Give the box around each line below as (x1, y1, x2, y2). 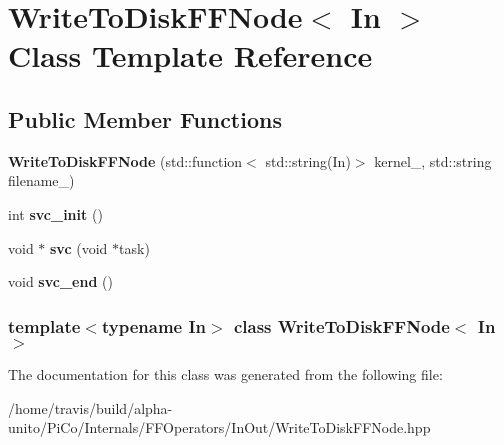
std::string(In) (265, 150, 351, 171)
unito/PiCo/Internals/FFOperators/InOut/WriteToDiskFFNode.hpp (8, 417, 431, 438)
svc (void (50, 237, 108, 258)
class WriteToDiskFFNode (233, 313, 450, 338)
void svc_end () (8, 271, 113, 292)
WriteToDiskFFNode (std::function (8, 150, 243, 171)
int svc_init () (8, 203, 103, 224)
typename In (101, 313, 207, 338)
